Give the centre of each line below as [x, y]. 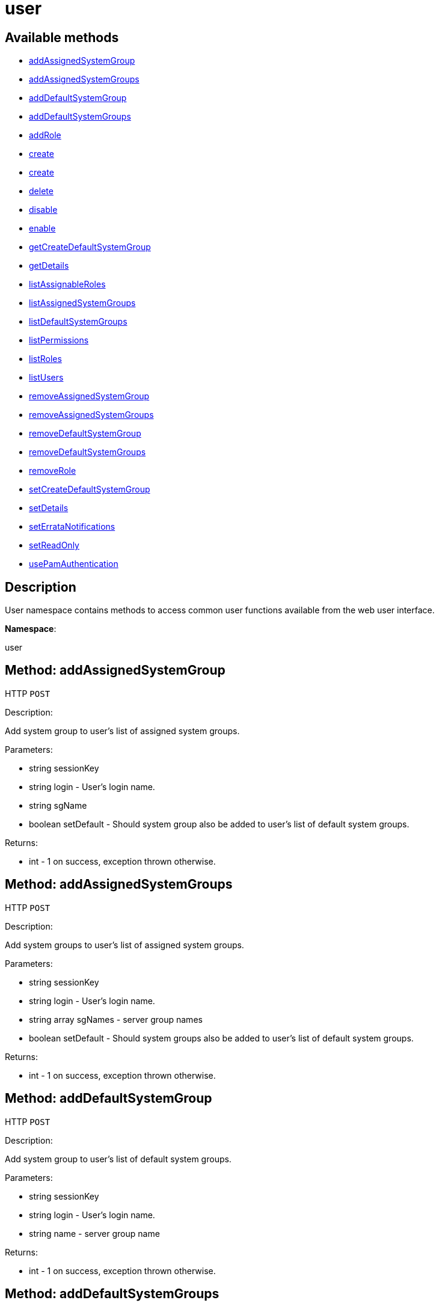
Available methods [62, 37]
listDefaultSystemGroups [78, 322]
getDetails [49, 266]
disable [43, 210]
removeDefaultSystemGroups [87, 452]
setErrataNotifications [72, 527]
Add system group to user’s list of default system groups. [118, 1159]
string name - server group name [94, 1233]
